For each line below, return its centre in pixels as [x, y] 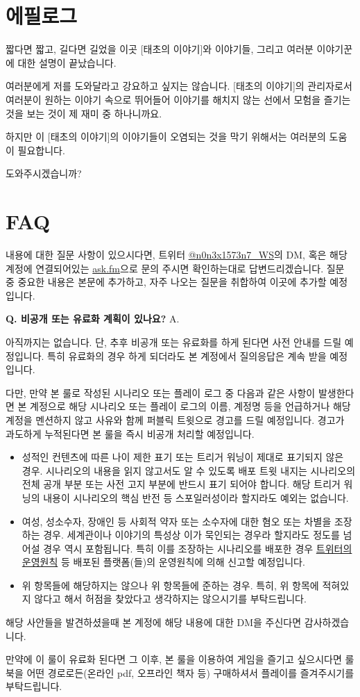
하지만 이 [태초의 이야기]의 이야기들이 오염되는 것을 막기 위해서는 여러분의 [166, 137]
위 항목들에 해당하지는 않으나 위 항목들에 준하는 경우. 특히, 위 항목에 [170, 585]
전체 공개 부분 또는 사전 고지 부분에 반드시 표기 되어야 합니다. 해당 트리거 [181, 484]
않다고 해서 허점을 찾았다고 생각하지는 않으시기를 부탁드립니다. [170, 599]
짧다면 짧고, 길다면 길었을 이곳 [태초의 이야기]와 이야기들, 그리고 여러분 [160, 49]
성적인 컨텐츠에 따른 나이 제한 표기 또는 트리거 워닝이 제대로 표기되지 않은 [183, 457]
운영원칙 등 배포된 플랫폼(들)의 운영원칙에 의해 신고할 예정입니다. [163, 562]
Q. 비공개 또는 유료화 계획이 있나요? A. [93, 319]
